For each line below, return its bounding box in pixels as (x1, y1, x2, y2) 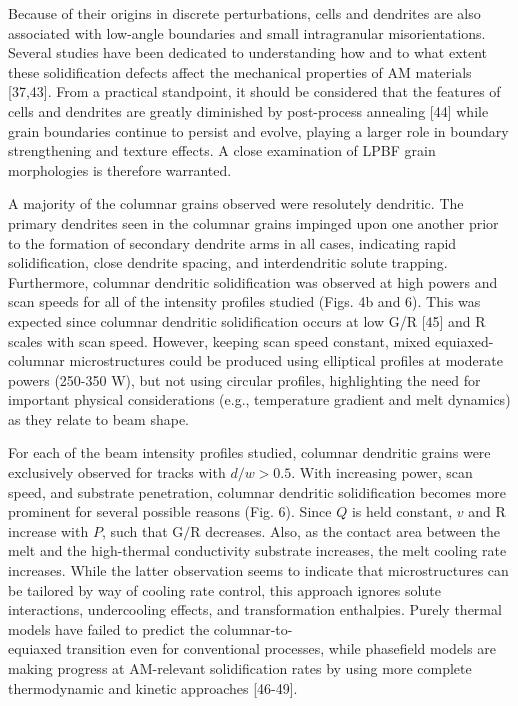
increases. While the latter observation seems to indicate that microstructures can (8, 560, 509, 581)
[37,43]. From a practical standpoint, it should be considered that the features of (8, 81, 501, 102)
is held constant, (351, 501, 453, 522)
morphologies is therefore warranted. (8, 159, 232, 180)
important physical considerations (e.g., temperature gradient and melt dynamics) (8, 389, 511, 410)
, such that (101, 520, 168, 541)
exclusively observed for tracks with (8, 462, 226, 483)
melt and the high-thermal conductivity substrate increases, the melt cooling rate (8, 540, 507, 561)
